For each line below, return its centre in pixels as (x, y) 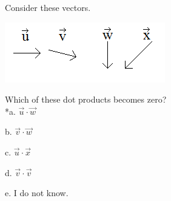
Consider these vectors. (48, 7)
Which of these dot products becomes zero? (86, 99)
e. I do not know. (37, 193)
